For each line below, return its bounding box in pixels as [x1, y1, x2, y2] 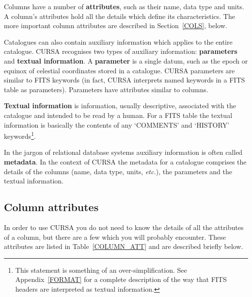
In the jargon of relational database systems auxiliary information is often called [4, 147, 243, 157]
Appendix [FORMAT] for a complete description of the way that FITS [15, 274, 227, 284]
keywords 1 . [4, 130, 36, 141]
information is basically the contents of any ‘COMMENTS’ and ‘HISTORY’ [4, 119, 230, 130]
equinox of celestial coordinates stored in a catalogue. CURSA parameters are [4, 65, 235, 75]
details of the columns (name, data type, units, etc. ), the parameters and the [4, 166, 232, 176]
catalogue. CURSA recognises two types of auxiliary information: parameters [4, 46, 237, 56]
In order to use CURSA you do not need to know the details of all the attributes [4, 222, 244, 232]
